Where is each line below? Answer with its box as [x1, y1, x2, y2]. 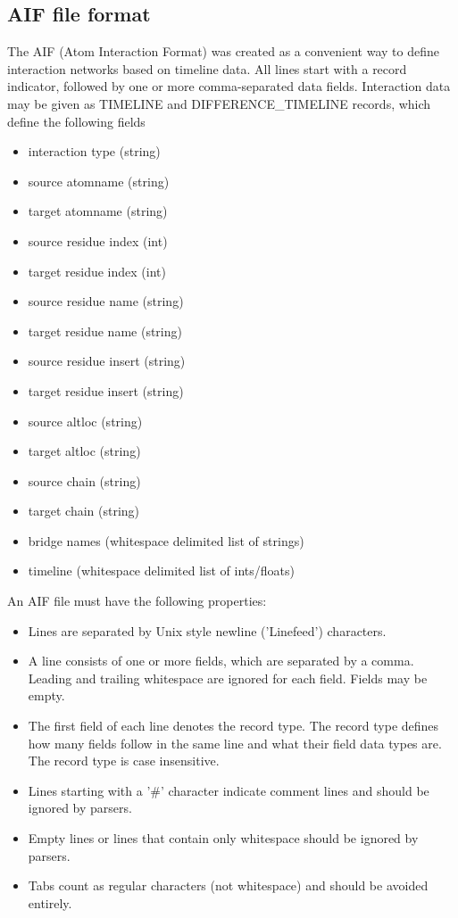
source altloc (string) [28, 411, 143, 430]
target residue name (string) [28, 321, 182, 340]
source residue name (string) [28, 292, 184, 310]
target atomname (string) [28, 202, 168, 220]
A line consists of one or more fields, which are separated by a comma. [28, 651, 414, 670]
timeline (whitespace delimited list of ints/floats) [28, 561, 295, 580]
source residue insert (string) [28, 351, 186, 370]
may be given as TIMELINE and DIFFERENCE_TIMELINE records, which [7, 94, 431, 112]
